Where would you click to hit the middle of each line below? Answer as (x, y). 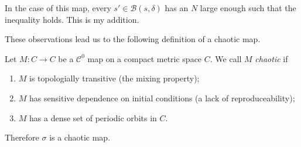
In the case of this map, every (58, 8)
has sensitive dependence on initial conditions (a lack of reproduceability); (162, 98)
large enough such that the (248, 8)
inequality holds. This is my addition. (72, 19)
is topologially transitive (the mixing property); (114, 78)
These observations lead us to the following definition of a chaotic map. (133, 39)
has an (177, 8)
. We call (226, 58)
